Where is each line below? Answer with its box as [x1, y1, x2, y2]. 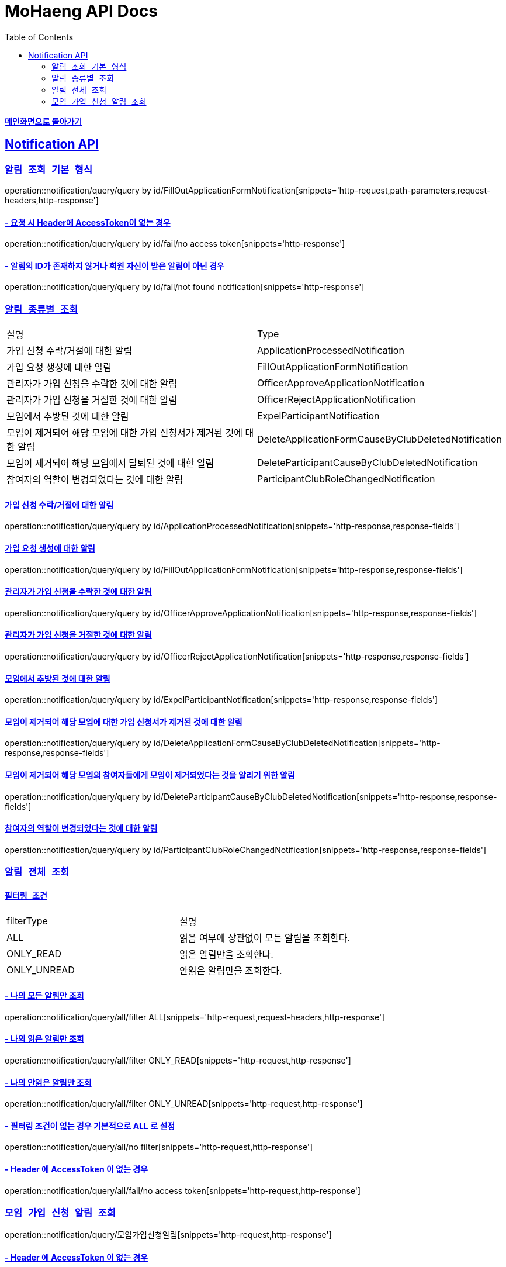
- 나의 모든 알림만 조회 [5, 990, 84, 1001]
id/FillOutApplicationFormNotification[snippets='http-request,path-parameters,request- [153, 185, 491, 195]
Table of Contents [5, 32, 74, 42]
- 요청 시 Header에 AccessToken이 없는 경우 [5, 217, 171, 227]
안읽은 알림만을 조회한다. [179, 964, 282, 976]
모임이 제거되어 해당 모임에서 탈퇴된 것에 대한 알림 [6, 457, 214, 469]
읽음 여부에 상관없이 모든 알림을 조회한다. [179, 931, 351, 944]
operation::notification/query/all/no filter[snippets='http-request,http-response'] [5, 1142, 313, 1152]
